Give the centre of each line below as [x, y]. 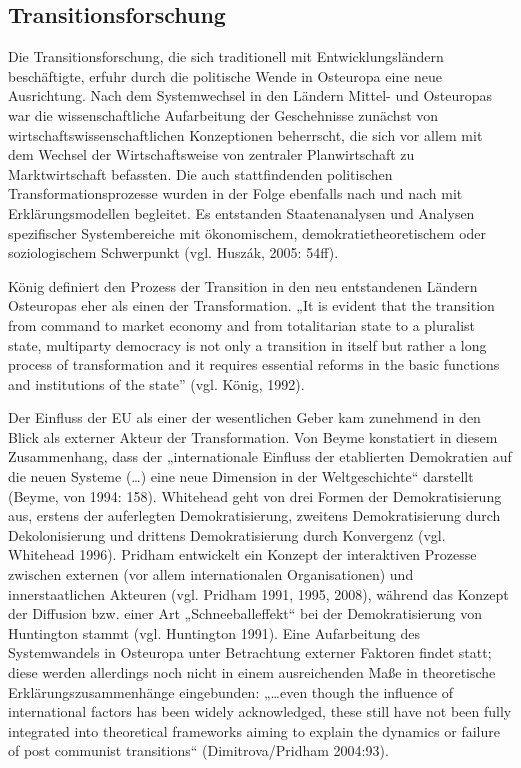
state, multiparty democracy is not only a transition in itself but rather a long [247, 344]
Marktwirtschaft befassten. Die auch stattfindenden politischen [200, 173]
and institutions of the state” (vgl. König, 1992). [156, 383]
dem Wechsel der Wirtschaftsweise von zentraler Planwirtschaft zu [211, 154]
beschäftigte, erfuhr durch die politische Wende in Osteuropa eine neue [225, 75]
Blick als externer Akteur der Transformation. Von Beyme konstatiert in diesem [253, 436]
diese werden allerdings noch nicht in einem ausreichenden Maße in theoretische [252, 672]
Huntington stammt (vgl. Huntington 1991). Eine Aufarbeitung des [214, 632]
